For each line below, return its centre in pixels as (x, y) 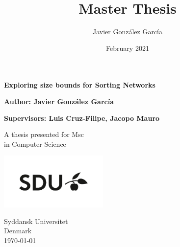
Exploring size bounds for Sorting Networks (80, 85)
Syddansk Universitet (36, 221)
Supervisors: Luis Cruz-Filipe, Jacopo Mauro (82, 118)
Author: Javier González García (59, 101)
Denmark (18, 231)
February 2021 (128, 48)
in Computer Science (35, 144)
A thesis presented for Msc (44, 134)
